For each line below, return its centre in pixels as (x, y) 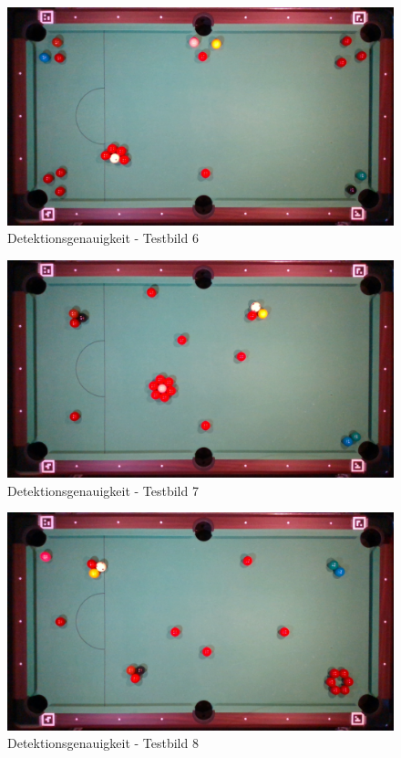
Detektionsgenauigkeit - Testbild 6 (103, 238)
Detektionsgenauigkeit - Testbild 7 (103, 490)
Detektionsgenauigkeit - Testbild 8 (103, 743)
